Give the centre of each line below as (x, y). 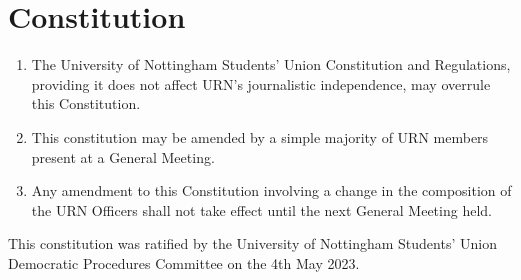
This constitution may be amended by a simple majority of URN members (260, 136)
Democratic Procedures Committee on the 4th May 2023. (184, 262)
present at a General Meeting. (123, 156)
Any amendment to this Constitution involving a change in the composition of (271, 190)
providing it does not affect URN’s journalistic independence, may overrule (261, 83)
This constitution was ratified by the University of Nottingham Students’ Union (252, 243)
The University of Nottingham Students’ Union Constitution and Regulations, (271, 64)
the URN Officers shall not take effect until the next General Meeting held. (261, 209)
